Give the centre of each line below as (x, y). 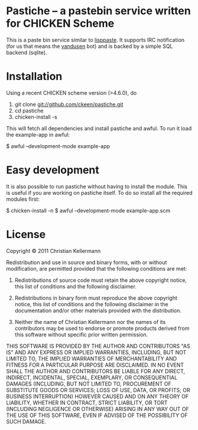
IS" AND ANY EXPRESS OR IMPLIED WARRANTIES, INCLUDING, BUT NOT (96, 352)
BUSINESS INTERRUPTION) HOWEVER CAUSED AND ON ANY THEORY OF (98, 396)
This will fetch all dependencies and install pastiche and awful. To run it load (99, 128)
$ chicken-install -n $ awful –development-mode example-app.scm (88, 210)
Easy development (53, 170)
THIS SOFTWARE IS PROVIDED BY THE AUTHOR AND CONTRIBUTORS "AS (98, 346)
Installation (34, 77)
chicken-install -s (36, 117)
